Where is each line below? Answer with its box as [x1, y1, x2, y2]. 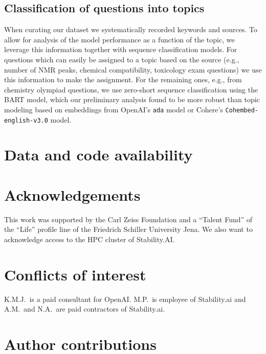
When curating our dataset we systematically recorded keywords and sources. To [4, 24, 257, 35]
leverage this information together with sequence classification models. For [4, 44, 237, 55]
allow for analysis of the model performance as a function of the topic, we [4, 34, 235, 44]
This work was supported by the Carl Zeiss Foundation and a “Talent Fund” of [4, 214, 253, 224]
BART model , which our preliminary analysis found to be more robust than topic [4, 94, 260, 105]
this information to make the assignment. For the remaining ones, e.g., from [4, 74, 242, 85]
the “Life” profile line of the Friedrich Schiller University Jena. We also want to [4, 224, 253, 234]
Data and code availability [4, 144, 193, 165]
